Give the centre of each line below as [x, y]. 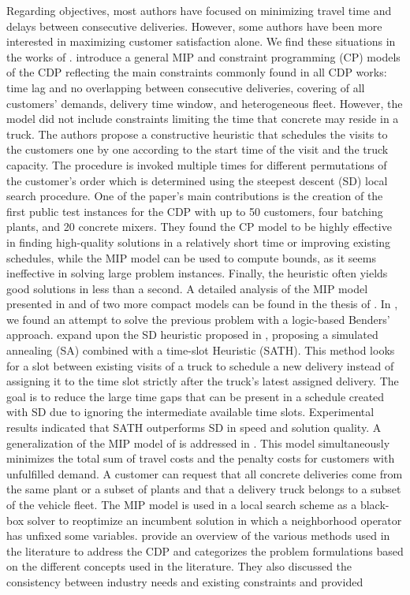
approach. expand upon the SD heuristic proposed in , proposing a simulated [192, 335]
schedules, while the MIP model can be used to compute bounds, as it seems [191, 257]
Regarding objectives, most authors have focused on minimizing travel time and [199, 10]
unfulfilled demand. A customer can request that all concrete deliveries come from [205, 473]
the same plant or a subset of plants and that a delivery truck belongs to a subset [204, 489]
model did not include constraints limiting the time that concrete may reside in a [203, 119]
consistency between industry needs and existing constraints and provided [185, 581]
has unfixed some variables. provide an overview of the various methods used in [198, 535]
